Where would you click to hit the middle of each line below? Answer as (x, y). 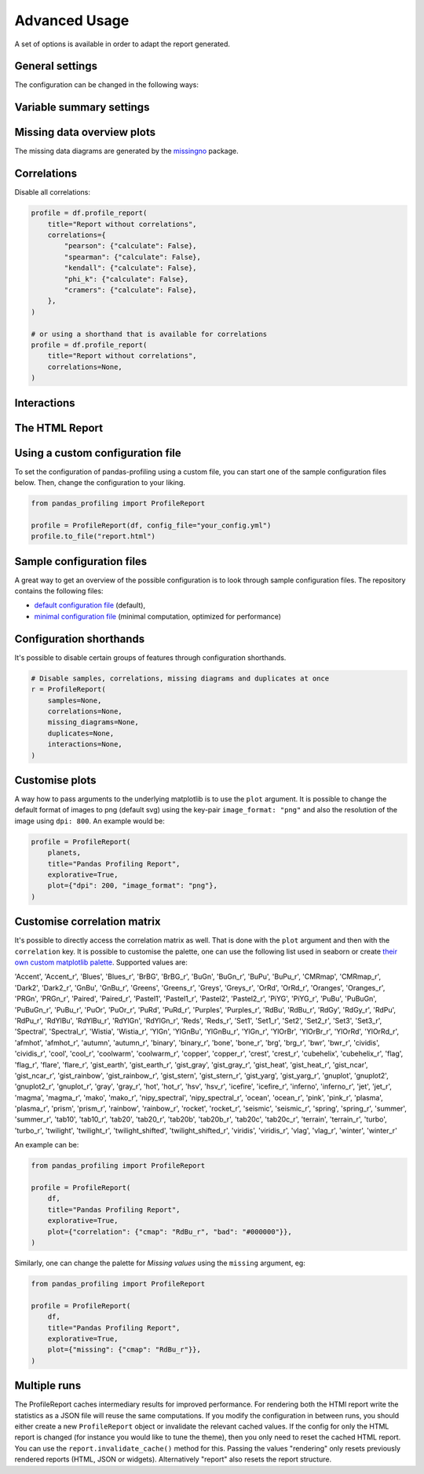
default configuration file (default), (90, 605)
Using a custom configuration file (98, 452)
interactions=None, (85, 744)
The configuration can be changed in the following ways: (107, 85)
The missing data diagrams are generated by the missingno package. (126, 151)
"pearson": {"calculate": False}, (130, 246)
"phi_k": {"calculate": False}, (126, 279)
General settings (56, 66)
